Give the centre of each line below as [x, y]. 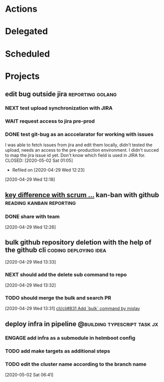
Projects [23, 76]
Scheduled [27, 54]
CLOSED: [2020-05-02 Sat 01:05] [39, 160]
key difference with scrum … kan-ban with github [82, 195]
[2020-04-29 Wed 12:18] [30, 180]
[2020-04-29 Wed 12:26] [31, 227]
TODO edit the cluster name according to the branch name [76, 364]
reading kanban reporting [40, 202]
